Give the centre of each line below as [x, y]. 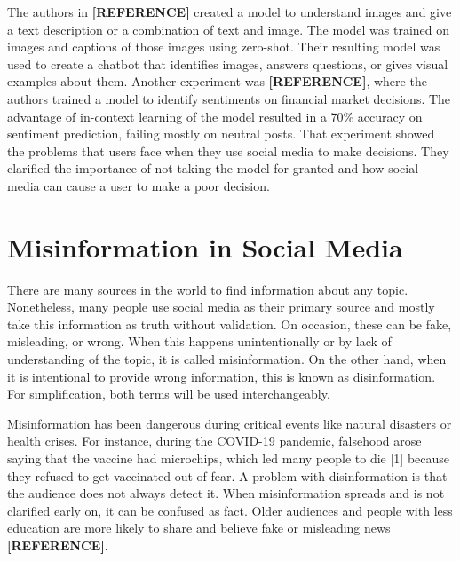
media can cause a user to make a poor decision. [139, 185]
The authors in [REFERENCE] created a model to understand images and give [230, 12]
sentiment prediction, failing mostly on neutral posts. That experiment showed [221, 134]
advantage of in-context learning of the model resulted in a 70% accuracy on [215, 116]
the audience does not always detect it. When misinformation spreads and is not [226, 493]
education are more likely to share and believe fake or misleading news [199, 528]
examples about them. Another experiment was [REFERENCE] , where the [217, 81]
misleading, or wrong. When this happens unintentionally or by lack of [199, 341]
